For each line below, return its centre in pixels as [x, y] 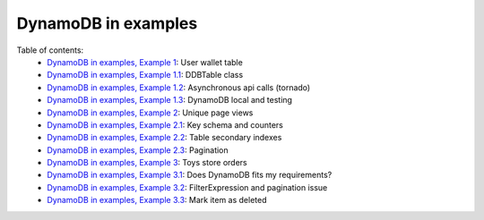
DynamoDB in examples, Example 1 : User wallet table [145, 62]
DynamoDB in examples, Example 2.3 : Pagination [138, 150]
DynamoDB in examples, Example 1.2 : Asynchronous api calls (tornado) [179, 87]
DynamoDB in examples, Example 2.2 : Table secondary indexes [164, 138]
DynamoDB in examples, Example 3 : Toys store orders [147, 163]
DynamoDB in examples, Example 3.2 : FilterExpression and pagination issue [187, 187]
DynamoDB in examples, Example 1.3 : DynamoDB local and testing [170, 100]
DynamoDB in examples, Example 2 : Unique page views [150, 113]
